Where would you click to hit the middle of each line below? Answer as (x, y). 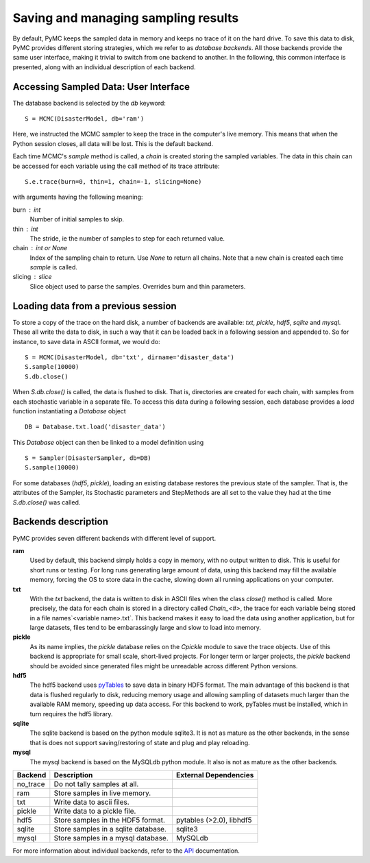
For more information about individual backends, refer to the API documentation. (126, 851)
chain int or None (40, 248)
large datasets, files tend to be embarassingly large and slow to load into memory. (146, 628)
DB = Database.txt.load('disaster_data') (95, 427)
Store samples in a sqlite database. (110, 829)
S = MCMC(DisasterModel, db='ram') (85, 119)
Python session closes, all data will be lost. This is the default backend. (113, 143)
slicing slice (32, 277)
